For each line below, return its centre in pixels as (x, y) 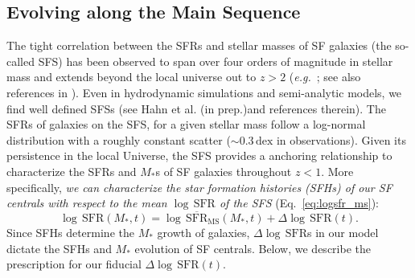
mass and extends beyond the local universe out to (131, 77)
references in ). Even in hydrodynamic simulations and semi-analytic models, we (204, 92)
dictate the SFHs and (59, 248)
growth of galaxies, (203, 232)
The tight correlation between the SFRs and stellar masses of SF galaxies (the (199, 45)
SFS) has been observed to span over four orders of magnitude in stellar (216, 61)
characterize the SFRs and (72, 171)
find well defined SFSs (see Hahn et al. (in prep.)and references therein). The (196, 108)
